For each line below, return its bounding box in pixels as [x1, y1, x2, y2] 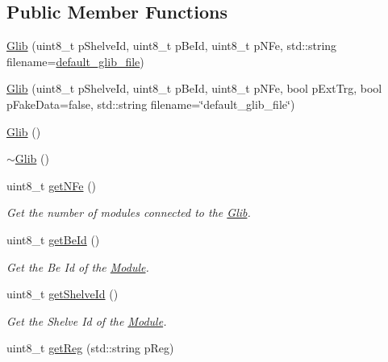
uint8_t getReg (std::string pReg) [6, 339, 174, 356]
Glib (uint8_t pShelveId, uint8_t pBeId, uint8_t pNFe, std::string [6, 37, 337, 54]
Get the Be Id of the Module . [6, 258, 149, 275]
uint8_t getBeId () [6, 231, 100, 248]
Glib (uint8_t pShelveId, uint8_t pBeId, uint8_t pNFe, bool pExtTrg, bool [6, 80, 382, 97]
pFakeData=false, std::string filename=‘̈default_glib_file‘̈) [6, 95, 295, 112]
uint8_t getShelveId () [6, 285, 119, 302]
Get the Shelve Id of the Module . [6, 312, 167, 329]
